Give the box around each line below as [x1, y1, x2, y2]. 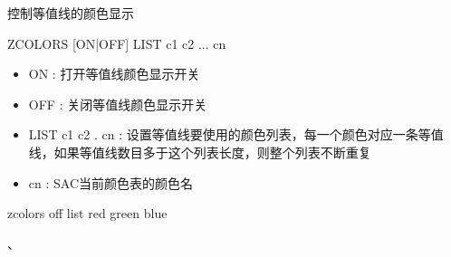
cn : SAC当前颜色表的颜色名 [28, 173, 194, 192]
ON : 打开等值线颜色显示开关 [28, 64, 200, 83]
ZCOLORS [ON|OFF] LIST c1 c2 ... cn [7, 33, 226, 52]
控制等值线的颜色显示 [7, 4, 134, 22]
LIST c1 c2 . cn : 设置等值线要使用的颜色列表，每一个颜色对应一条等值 [28, 125, 444, 144]
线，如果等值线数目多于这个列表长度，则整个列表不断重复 [28, 142, 371, 161]
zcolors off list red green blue [7, 204, 168, 223]
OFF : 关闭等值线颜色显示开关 [28, 94, 207, 113]
